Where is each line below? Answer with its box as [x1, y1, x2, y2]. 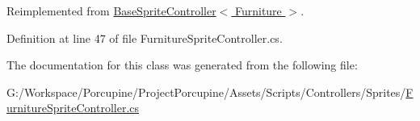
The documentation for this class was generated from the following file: [6, 56, 358, 73]
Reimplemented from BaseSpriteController [6, 2, 216, 19]
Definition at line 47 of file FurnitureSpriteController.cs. [6, 29, 283, 46]
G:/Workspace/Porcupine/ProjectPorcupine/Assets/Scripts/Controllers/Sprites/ [6, 83, 406, 100]
